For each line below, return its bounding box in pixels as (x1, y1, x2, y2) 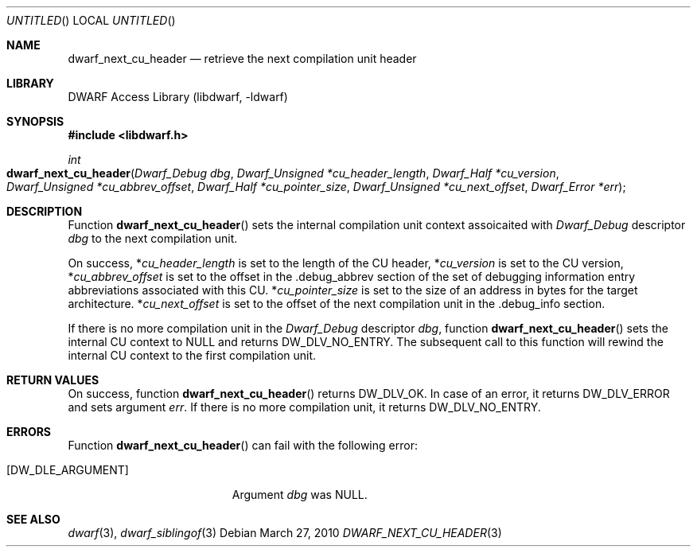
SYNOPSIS (6, 115, 64, 128)
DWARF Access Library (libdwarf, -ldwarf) (68, 90, 288, 103)
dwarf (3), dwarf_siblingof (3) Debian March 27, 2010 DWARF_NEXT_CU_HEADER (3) (68, 526, 502, 539)
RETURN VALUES (6, 373, 99, 387)
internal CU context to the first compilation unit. (68, 349, 317, 362)
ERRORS (6, 425, 52, 438)
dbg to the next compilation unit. (68, 232, 238, 245)
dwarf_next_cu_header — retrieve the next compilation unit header (68, 52, 417, 65)
